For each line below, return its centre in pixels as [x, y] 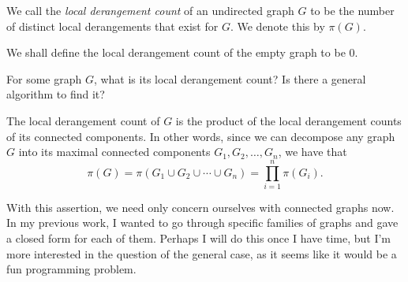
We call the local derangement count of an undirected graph [150, 10]
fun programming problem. [71, 269]
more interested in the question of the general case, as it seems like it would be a [202, 253]
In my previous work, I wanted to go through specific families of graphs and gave [202, 223]
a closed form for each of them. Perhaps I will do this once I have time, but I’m [198, 238]
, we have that [313, 152]
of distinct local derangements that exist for [112, 26]
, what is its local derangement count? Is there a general [230, 78]
